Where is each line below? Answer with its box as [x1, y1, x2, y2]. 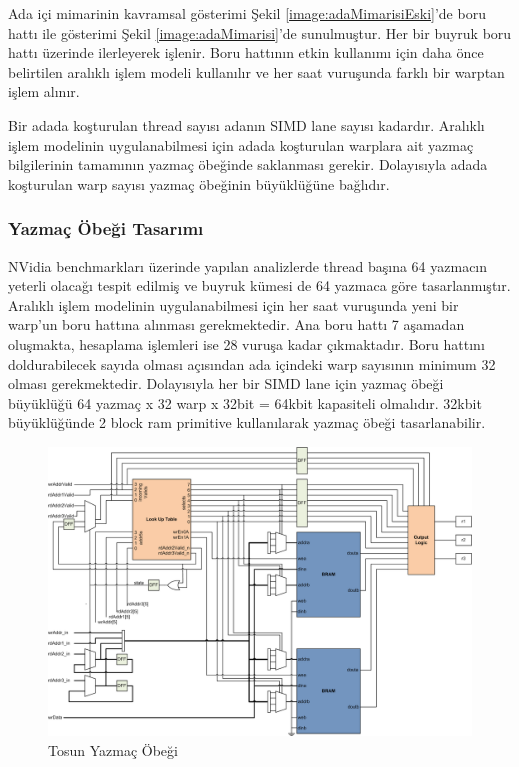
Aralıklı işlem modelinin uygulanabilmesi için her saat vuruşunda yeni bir [8, 294, 459, 315]
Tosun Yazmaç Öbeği [48, 739, 178, 760]
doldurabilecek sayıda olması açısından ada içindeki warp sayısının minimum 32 [8, 353, 496, 374]
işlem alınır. [8, 81, 80, 102]
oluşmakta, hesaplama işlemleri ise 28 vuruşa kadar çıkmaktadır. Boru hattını [8, 333, 485, 354]
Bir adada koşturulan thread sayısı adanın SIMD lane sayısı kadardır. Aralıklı [8, 114, 485, 135]
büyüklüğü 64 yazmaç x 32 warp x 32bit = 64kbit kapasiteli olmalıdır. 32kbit [8, 392, 482, 413]
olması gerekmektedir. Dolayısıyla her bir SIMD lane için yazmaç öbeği [8, 373, 444, 394]
